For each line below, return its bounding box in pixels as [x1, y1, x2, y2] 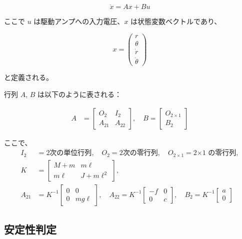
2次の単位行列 [46, 149, 92, 157]
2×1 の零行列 [193, 149, 236, 157]
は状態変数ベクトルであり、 [130, 16, 221, 26]
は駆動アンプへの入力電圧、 [33, 16, 124, 26]
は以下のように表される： [37, 89, 122, 99]
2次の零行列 [119, 149, 158, 157]
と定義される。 [4, 72, 53, 82]
